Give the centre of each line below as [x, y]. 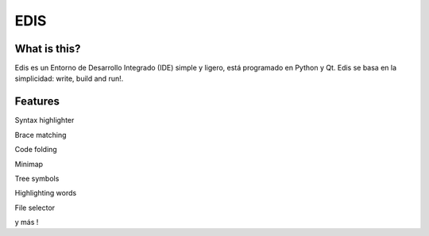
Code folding [36, 150]
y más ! [27, 223]
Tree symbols [37, 178]
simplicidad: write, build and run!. [69, 78]
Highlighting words [46, 193]
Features [37, 102]
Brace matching [41, 135]
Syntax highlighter [44, 120]
